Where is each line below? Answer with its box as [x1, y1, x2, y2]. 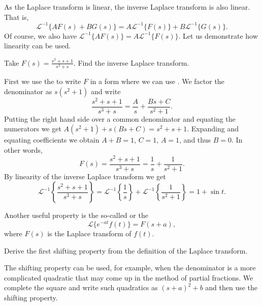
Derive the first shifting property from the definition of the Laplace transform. [4, 245, 248, 256]
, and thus [179, 134, 211, 145]
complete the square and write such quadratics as [4, 282, 158, 293]
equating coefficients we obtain [4, 134, 100, 145]
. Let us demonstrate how [178, 30, 258, 41]
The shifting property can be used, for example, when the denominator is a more [4, 262, 256, 273]
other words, [4, 144, 43, 155]
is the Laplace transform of [47, 228, 132, 238]
